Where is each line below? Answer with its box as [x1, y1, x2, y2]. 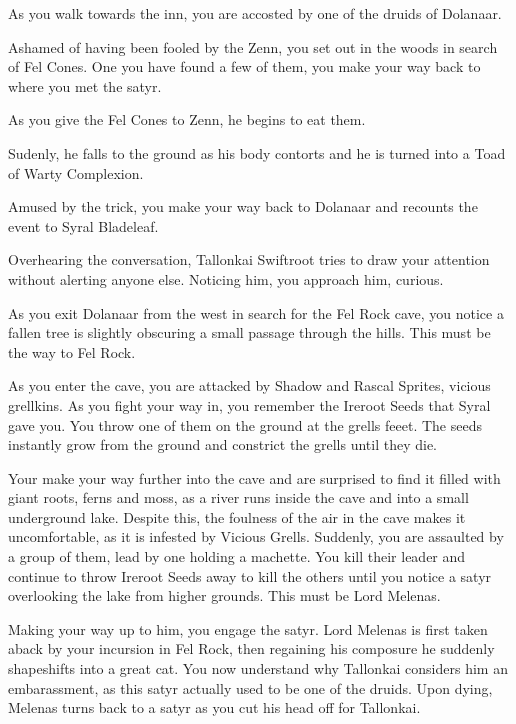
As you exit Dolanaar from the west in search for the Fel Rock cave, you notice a [8, 302, 504, 323]
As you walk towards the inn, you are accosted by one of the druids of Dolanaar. [8, 3, 502, 23]
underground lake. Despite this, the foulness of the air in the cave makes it [8, 506, 466, 527]
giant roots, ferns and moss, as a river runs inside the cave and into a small [8, 487, 469, 508]
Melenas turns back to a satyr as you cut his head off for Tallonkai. [8, 697, 421, 718]
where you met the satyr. [8, 75, 162, 96]
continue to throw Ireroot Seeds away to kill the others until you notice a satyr [8, 565, 492, 586]
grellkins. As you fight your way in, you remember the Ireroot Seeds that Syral [8, 394, 491, 415]
